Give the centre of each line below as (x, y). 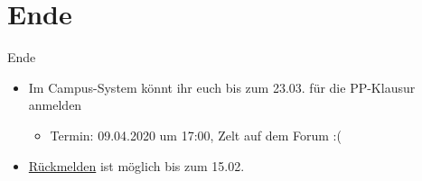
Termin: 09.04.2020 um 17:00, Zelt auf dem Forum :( (196, 135)
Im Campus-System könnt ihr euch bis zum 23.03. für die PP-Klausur (222, 87)
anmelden (55, 105)
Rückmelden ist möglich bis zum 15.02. (136, 165)
